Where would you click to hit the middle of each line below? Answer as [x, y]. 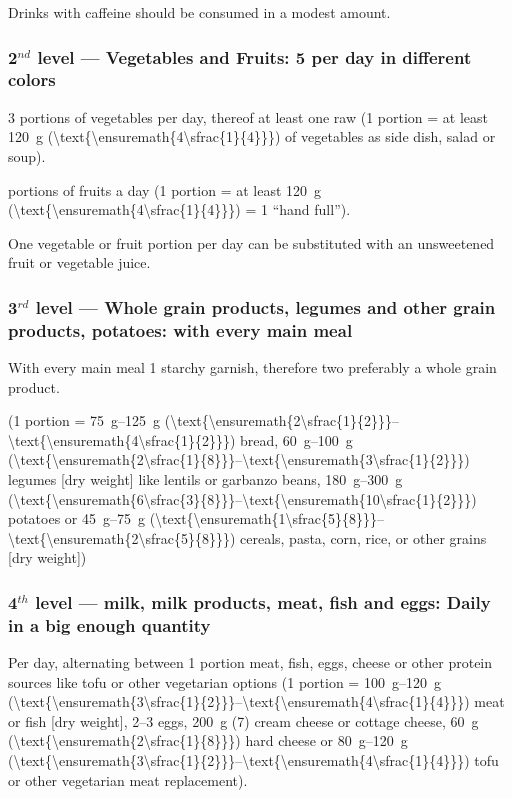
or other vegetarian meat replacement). [128, 779]
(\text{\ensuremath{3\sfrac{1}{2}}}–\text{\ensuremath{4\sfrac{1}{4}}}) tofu [253, 760]
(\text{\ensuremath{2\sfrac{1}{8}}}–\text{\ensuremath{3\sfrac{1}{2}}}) [239, 459]
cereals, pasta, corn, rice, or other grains [363, 537]
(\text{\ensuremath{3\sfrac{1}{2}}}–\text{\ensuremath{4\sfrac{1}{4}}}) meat [256, 701]
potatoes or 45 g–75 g [77, 518]
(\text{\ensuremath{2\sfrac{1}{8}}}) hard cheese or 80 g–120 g [208, 740]
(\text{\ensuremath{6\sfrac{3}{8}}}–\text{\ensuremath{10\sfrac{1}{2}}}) [242, 498]
